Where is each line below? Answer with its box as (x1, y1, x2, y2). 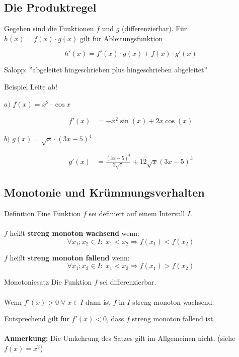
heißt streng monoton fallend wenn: (10, 252, 130, 262)
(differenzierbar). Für (122, 23, 187, 34)
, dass (106, 313, 124, 324)
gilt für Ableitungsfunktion (79, 33, 163, 43)
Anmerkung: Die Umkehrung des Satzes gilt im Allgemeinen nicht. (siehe (4, 333, 235, 343)
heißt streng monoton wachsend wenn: (10, 228, 139, 238)
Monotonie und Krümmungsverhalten (4, 185, 205, 200)
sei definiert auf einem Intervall (89, 208, 185, 219)
